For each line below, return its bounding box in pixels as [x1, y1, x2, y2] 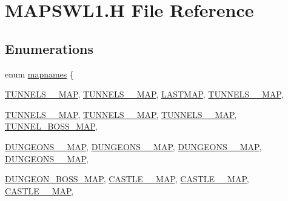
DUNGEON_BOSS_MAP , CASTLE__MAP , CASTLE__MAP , [5, 173, 249, 185]
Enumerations [5, 39, 94, 58]
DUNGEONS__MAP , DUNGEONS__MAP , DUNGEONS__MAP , [5, 140, 262, 153]
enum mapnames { [5, 67, 75, 80]
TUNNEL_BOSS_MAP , [5, 120, 98, 133]
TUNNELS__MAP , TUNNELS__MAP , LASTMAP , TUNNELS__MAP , [5, 88, 284, 100]
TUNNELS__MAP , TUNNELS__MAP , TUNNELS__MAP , [5, 108, 237, 120]
